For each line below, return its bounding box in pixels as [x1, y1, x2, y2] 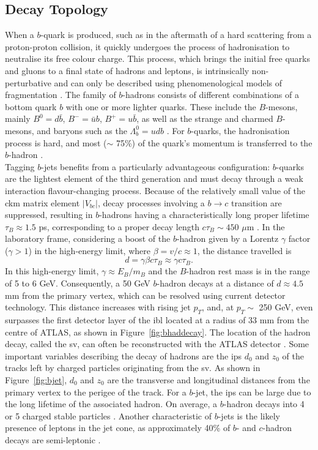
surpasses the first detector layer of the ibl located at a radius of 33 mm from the [5, 313, 309, 326]
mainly [5, 112, 31, 125]
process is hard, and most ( [5, 136, 107, 149]
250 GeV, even [259, 301, 313, 313]
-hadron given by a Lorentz [176, 232, 279, 245]
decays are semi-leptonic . [5, 433, 101, 446]
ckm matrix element [5, 196, 80, 209]
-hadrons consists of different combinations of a [122, 88, 299, 101]
